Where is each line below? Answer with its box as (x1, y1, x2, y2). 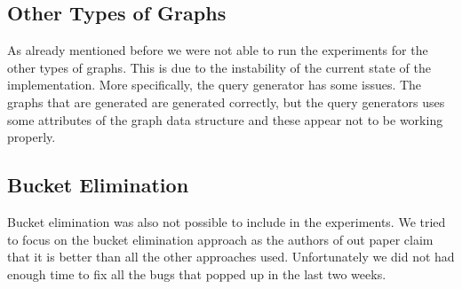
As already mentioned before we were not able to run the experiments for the (7, 41, 428, 59)
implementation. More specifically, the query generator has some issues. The (7, 75, 422, 94)
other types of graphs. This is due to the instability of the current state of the (7, 58, 432, 76)
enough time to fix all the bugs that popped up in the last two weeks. (7, 264, 386, 283)
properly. (7, 128, 56, 146)
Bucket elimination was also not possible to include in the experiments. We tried (7, 212, 446, 230)
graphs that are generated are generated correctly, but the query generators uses (7, 92, 445, 111)
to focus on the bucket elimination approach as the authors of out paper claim (7, 230, 434, 248)
